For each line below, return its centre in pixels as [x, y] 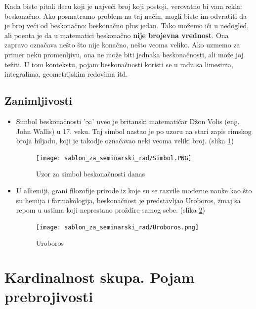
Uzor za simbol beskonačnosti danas [90, 174]
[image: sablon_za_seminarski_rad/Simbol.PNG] [114, 158]
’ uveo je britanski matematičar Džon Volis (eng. [166, 121]
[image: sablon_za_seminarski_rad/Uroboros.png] [117, 227]
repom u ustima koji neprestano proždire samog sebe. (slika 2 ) [110, 210]
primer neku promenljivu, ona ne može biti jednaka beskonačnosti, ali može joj [124, 54]
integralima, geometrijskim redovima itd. [66, 74]
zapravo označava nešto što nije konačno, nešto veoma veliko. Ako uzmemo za [122, 45]
